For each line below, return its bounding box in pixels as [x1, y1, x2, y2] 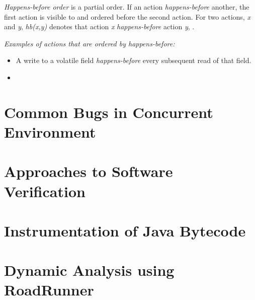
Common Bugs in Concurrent [4, 101, 213, 122]
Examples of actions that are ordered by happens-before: [4, 38, 175, 48]
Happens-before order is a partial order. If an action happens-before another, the [4, 2, 249, 12]
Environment [4, 121, 96, 142]
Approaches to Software [4, 161, 173, 182]
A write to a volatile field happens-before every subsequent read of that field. [16, 55, 251, 66]
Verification [4, 181, 86, 201]
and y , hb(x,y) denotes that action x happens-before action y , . [4, 21, 195, 32]
